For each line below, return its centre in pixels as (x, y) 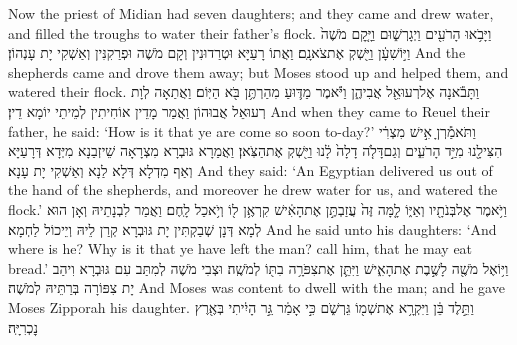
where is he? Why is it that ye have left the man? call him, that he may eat (240, 248)
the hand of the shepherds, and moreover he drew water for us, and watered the (253, 189)
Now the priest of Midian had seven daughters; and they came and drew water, (251, 13)
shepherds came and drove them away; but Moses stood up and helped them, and (258, 71)
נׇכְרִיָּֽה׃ (23, 326)
